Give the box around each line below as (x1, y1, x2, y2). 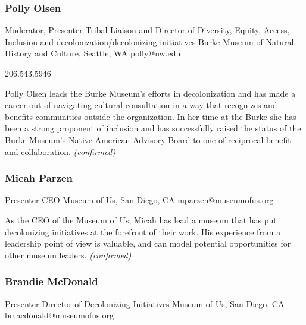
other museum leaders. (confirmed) (5, 248, 132, 261)
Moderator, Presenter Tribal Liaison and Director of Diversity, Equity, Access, (5, 24, 290, 36)
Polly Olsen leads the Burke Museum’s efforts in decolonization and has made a (5, 87, 296, 99)
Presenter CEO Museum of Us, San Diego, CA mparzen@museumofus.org (5, 194, 274, 206)
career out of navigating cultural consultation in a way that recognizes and (5, 99, 277, 111)
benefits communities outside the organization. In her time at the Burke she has (5, 110, 296, 122)
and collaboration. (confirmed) (5, 145, 115, 157)
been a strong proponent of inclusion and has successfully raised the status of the (5, 122, 301, 134)
